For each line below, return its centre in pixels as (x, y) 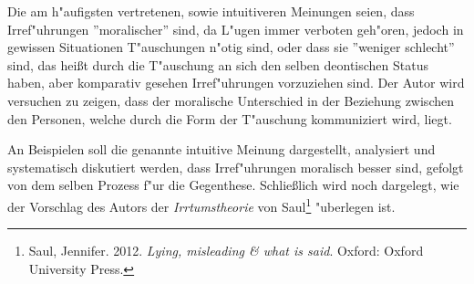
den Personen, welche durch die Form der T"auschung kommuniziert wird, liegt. (230, 118)
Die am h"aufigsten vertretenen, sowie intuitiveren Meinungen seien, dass (211, 11)
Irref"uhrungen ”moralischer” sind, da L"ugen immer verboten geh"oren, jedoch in (236, 29)
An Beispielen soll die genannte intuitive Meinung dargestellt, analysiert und (222, 149)
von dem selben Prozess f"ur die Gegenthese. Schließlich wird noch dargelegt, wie (233, 185)
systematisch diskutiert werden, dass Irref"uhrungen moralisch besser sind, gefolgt (236, 167)
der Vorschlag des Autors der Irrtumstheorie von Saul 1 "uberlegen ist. (201, 205)
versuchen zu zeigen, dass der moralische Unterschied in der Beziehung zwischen (231, 100)
